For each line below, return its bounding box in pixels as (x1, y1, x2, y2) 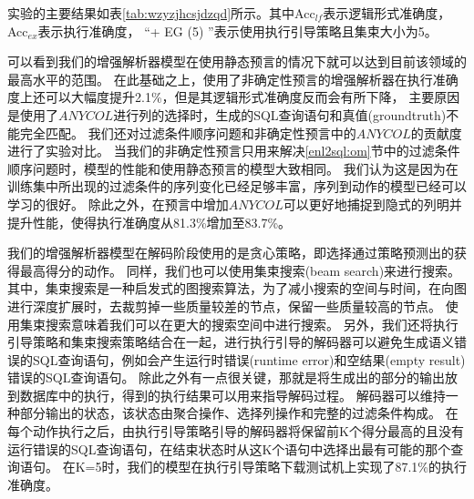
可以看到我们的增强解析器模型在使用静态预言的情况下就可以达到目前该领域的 (7, 52, 467, 71)
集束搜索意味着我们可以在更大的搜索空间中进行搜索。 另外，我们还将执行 (19, 314, 459, 333)
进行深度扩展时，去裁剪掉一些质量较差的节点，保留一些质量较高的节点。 (7, 296, 441, 315)
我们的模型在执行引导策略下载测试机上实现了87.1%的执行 (127, 457, 467, 476)
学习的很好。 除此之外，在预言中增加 (7, 194, 229, 213)
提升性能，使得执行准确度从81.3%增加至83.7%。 (7, 212, 292, 231)
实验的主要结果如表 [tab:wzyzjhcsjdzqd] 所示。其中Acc (7, 4, 315, 22)
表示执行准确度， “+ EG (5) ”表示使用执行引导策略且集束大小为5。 (37, 21, 438, 40)
